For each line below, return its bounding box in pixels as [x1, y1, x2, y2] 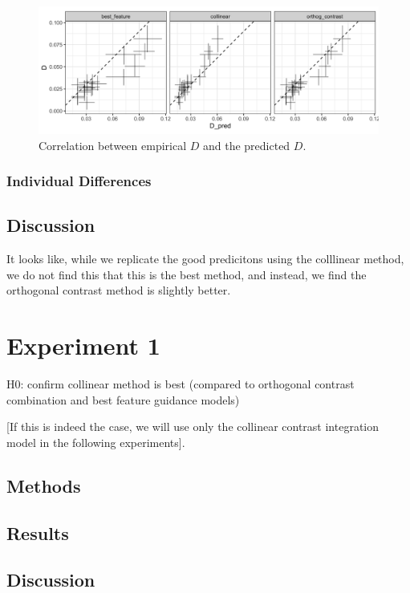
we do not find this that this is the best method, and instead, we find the [6, 266, 367, 282]
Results [6, 520, 69, 545]
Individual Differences [6, 171, 152, 191]
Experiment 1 [6, 329, 160, 362]
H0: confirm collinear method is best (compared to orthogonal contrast [6, 376, 355, 392]
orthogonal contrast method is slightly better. [6, 282, 231, 299]
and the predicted [202, 136, 290, 153]
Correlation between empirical [39, 136, 187, 153]
